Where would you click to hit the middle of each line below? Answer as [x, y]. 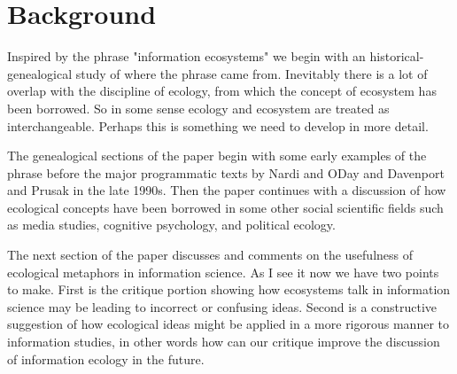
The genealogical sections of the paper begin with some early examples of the [217, 156]
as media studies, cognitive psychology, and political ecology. [171, 225]
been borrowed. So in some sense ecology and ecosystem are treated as [198, 108]
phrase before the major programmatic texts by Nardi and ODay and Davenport [226, 172]
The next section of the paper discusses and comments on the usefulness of [210, 255]
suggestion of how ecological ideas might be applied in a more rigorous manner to [228, 324]
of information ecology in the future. [106, 358]
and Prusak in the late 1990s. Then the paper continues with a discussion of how [227, 190]
